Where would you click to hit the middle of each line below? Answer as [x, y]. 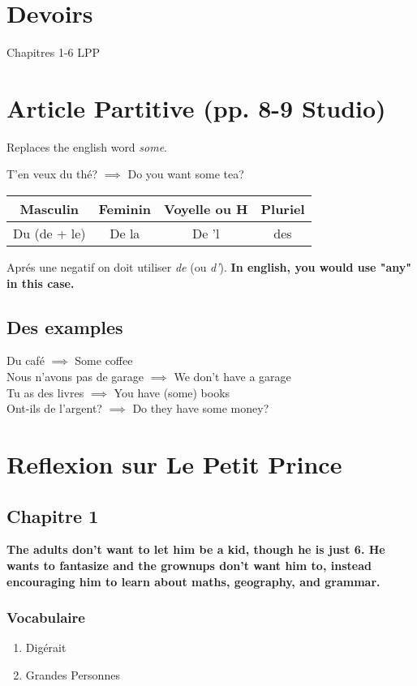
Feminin [125, 209]
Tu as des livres [45, 392]
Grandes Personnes [73, 674]
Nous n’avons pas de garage [75, 377]
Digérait [46, 647]
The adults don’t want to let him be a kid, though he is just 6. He [196, 549]
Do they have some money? [201, 408]
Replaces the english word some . [87, 146]
